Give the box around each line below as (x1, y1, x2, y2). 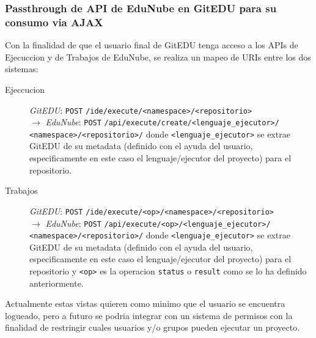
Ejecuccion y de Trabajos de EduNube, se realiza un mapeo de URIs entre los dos (5, 50, 311, 63)
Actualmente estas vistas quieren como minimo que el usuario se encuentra (5, 297, 285, 310)
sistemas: (5, 62, 39, 75)
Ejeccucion (5, 83, 45, 95)
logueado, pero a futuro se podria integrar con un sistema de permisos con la (5, 309, 293, 321)
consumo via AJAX (5, 14, 103, 29)
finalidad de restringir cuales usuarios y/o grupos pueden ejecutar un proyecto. (5, 321, 300, 334)
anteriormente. (29, 276, 84, 289)
